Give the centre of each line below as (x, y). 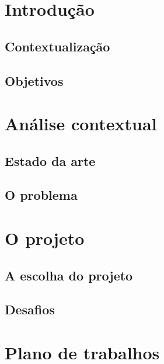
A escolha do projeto (69, 275)
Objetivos (34, 80)
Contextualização (57, 46)
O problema (41, 195)
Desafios (30, 309)
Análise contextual (81, 124)
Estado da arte (50, 160)
